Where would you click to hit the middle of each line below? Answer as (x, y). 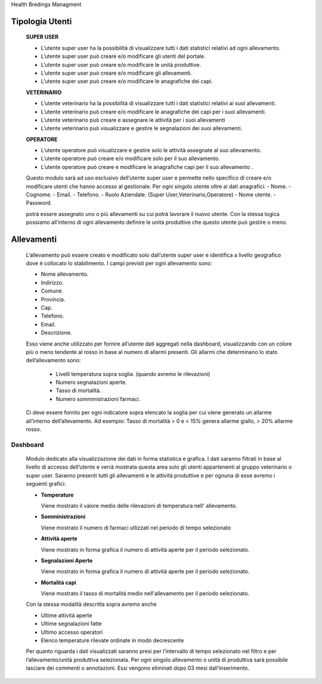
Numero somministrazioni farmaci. (98, 399)
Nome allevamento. (65, 274)
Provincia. (53, 299)
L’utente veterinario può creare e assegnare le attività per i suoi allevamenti (133, 120)
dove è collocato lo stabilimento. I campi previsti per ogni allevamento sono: (119, 263)
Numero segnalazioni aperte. (91, 383)
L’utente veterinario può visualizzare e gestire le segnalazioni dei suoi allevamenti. (142, 128)
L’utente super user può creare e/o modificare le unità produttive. (121, 64)
